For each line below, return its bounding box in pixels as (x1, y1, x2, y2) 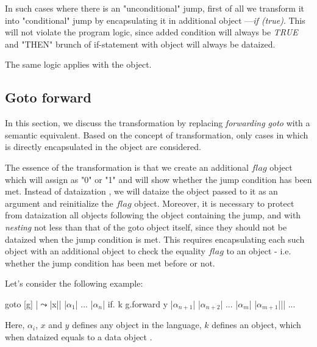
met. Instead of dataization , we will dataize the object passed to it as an (5, 185, 278, 198)
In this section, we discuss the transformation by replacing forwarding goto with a (5, 116, 310, 129)
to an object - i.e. (226, 245, 291, 257)
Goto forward (5, 88, 91, 107)
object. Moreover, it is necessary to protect (134, 196, 294, 209)
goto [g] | (5, 297, 38, 310)
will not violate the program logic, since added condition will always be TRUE (5, 26, 298, 38)
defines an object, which (212, 318, 301, 331)
